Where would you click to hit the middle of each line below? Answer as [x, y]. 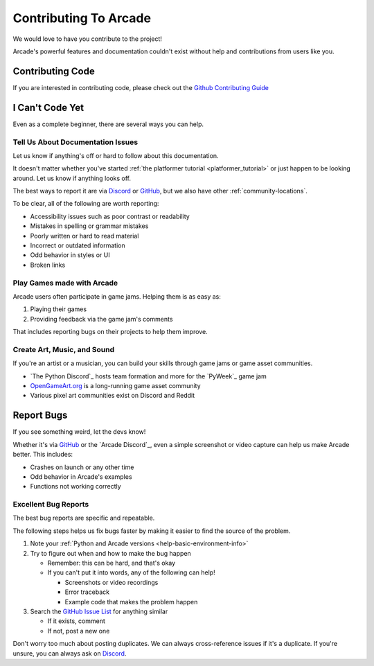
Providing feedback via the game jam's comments [101, 319]
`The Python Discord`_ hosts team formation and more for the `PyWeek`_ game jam [148, 376]
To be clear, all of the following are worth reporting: [86, 204]
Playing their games [58, 309]
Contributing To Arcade [82, 18]
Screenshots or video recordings [112, 582]
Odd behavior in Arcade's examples [81, 476]
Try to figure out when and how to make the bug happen [111, 553]
